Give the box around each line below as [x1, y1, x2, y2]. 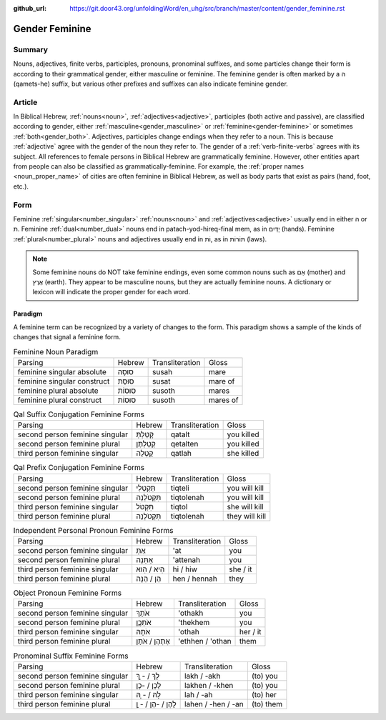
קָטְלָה [136, 449, 154, 459]
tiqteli [170, 483, 189, 493]
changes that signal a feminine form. [13, 333, 121, 341]
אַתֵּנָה [136, 554, 154, 564]
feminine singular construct [17, 376, 110, 386]
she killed [227, 449, 259, 459]
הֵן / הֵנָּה [136, 574, 162, 584]
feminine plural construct [17, 395, 102, 405]
